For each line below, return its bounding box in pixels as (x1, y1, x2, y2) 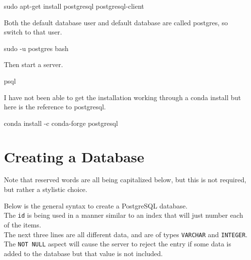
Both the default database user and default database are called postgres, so (4, 17, 228, 27)
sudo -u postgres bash (4, 43, 68, 53)
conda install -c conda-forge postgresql (4, 118, 118, 128)
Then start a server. (4, 59, 63, 69)
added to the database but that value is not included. (4, 248, 163, 258)
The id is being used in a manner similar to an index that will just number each (4, 210, 243, 220)
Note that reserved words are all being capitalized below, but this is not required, (4, 174, 247, 185)
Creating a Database (4, 146, 145, 166)
